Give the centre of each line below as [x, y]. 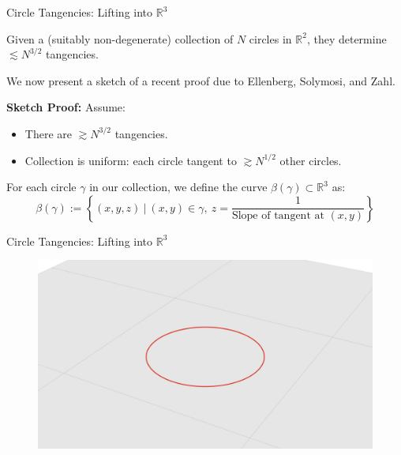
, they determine [347, 38]
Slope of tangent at [278, 216]
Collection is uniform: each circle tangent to [131, 160]
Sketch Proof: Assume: [66, 107]
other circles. [311, 160]
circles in [270, 38]
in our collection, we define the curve [178, 187]
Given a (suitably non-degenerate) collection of [120, 38]
